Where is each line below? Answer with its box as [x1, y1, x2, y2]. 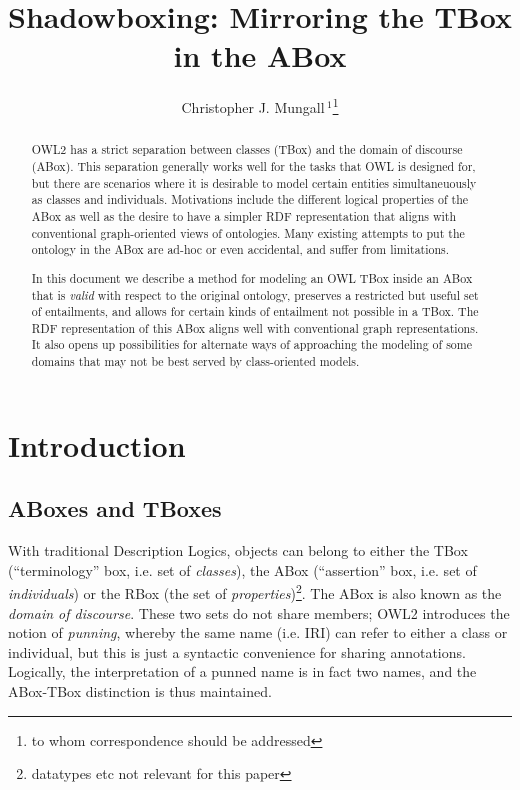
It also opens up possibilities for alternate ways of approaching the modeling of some [31, 336, 472, 353]
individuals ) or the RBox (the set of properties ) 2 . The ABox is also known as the [8, 580, 502, 604]
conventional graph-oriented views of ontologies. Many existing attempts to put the [31, 224, 465, 241]
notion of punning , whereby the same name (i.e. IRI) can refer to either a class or [8, 622, 508, 643]
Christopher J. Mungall [181, 96, 325, 117]
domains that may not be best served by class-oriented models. [31, 353, 360, 370]
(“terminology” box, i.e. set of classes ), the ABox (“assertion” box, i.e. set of [8, 559, 477, 580]
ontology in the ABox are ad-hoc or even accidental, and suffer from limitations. [31, 241, 450, 258]
